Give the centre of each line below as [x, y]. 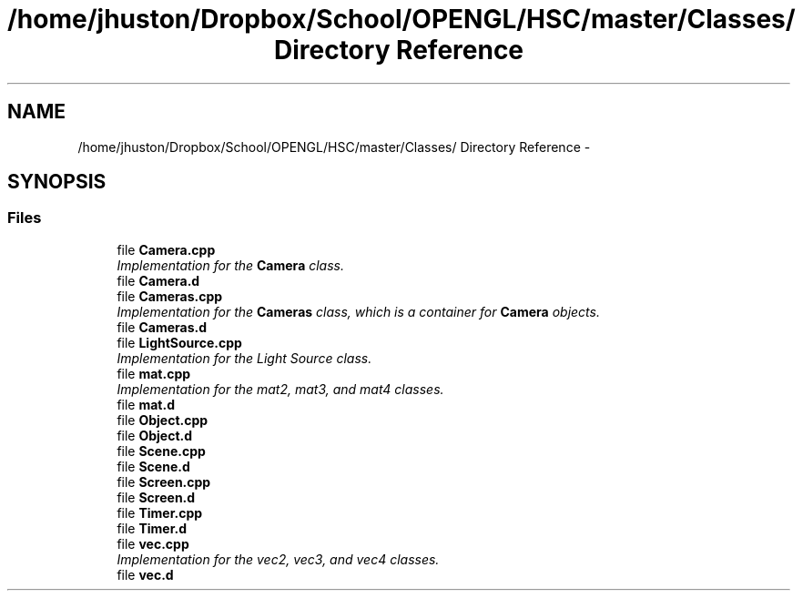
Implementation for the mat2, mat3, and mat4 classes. [280, 389]
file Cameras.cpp [170, 296]
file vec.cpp [153, 543]
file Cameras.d [162, 327]
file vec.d [145, 574]
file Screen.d [156, 497]
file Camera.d [158, 280]
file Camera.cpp [166, 249]
